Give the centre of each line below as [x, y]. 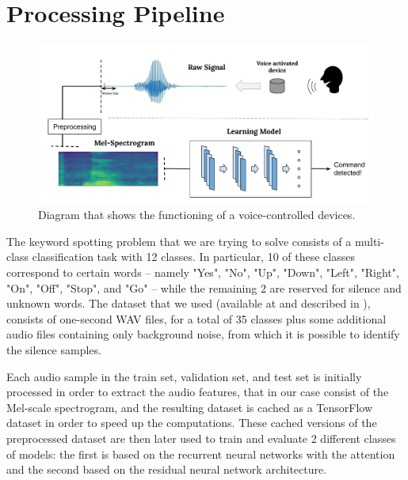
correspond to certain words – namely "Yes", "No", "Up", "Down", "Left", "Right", [203, 272]
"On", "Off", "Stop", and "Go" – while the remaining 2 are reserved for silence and [204, 287]
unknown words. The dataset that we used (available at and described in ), [189, 303]
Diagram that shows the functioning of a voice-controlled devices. [197, 215]
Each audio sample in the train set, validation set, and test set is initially [184, 376]
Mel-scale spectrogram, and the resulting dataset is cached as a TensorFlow [190, 407]
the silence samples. [54, 349]
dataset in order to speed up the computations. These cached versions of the [192, 423]
